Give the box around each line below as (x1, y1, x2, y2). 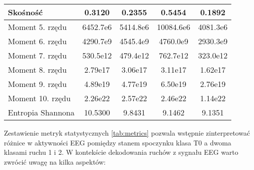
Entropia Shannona (8, 107, 74, 118)
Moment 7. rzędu (8, 50, 67, 61)
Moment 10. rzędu (8, 92, 71, 104)
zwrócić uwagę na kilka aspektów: (4, 156, 106, 167)
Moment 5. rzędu (8, 21, 67, 32)
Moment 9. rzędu (8, 78, 67, 89)
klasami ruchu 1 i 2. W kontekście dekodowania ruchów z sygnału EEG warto (4, 147, 238, 157)
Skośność (8, 6, 43, 18)
